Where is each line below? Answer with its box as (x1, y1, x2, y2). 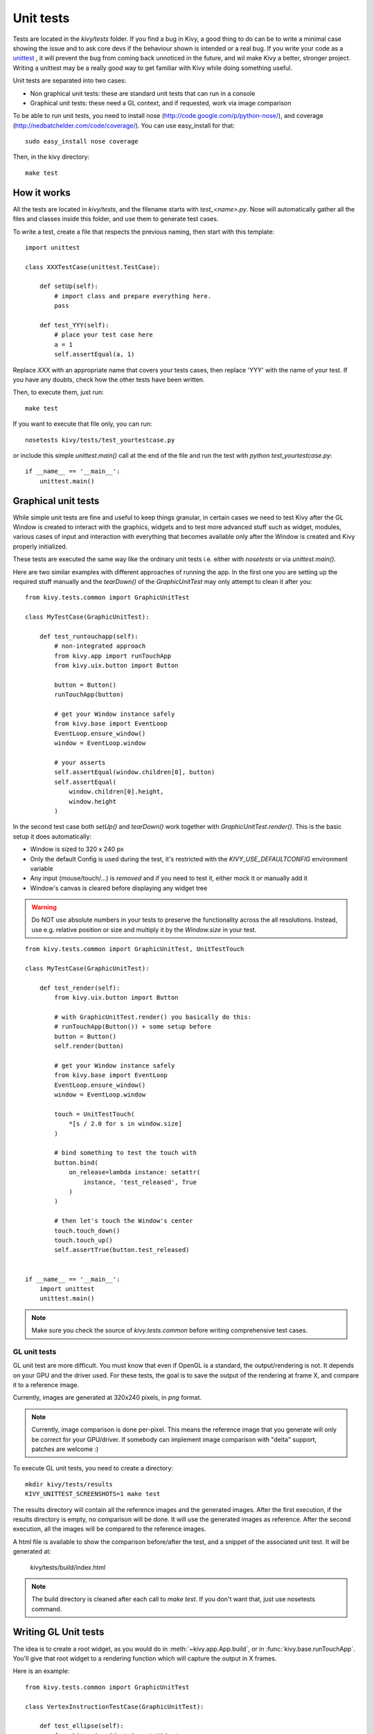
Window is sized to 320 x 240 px (30, 845, 124, 853)
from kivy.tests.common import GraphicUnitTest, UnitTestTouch (25, 945, 244, 953)
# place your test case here (54, 331, 154, 339)
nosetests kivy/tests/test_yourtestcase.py (25, 436, 175, 444)
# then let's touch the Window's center (54, 1217, 193, 1225)
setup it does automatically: (12, 832, 92, 841)
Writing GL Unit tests (12, 1626, 105, 1638)
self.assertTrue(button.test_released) (54, 1246, 190, 1254)
